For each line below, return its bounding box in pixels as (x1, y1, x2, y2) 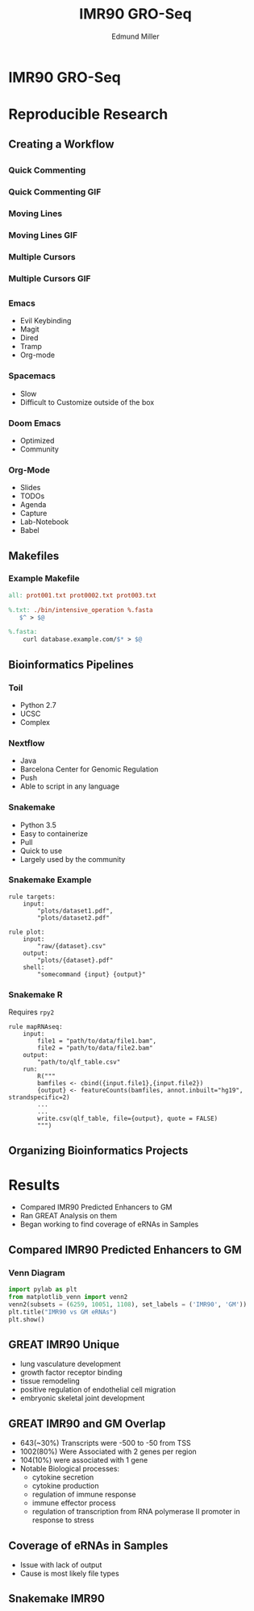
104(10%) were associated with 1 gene (19, 1455, 148, 1465)
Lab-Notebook (19, 517, 69, 527)
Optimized (19, 435, 55, 445)
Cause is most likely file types (19, 1568, 119, 1578)
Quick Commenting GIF (8, 186, 102, 198)
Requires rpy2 (8, 1007, 55, 1017)
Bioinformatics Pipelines (8, 658, 135, 672)
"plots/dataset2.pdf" (37, 914, 110, 922)
